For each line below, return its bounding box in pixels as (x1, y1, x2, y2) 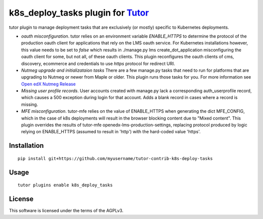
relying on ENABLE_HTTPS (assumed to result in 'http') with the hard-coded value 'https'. (21, 129, 201, 135)
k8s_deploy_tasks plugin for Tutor (9, 7, 149, 18)
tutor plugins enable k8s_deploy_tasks (18, 182, 113, 188)
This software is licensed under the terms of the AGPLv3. (9, 208, 124, 214)
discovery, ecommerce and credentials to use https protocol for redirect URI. (21, 60, 175, 66)
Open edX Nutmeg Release (21, 81, 76, 87)
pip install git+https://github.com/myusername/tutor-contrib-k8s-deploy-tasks (18, 156, 213, 161)
